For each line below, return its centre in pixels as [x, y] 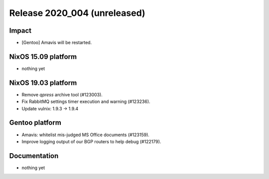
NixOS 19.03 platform [43, 83]
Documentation [34, 156]
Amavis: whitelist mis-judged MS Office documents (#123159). [85, 135]
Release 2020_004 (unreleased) [77, 13]
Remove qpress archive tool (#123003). [62, 94]
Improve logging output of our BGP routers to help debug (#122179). [91, 141]
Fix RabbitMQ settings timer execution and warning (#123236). [86, 101]
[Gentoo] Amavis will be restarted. [57, 43]
